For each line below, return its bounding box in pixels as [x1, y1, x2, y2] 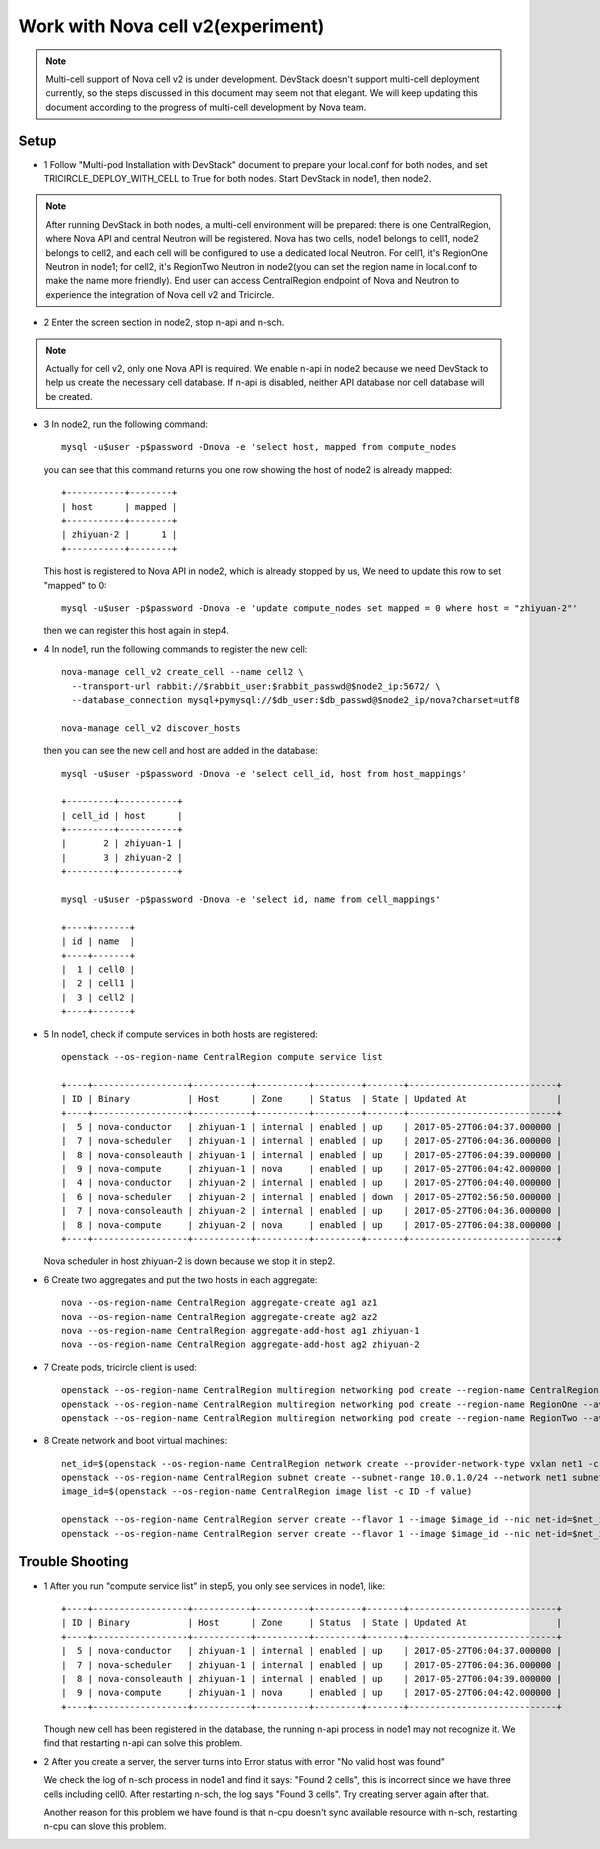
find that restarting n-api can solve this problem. [43, 1737, 243, 1749]
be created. [45, 390, 94, 402]
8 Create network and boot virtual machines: [43, 1435, 228, 1447]
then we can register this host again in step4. [43, 625, 229, 637]
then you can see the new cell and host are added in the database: [43, 745, 319, 757]
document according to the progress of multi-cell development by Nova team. [45, 101, 367, 113]
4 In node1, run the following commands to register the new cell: [43, 643, 308, 655]
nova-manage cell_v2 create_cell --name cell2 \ [61, 666, 304, 678]
